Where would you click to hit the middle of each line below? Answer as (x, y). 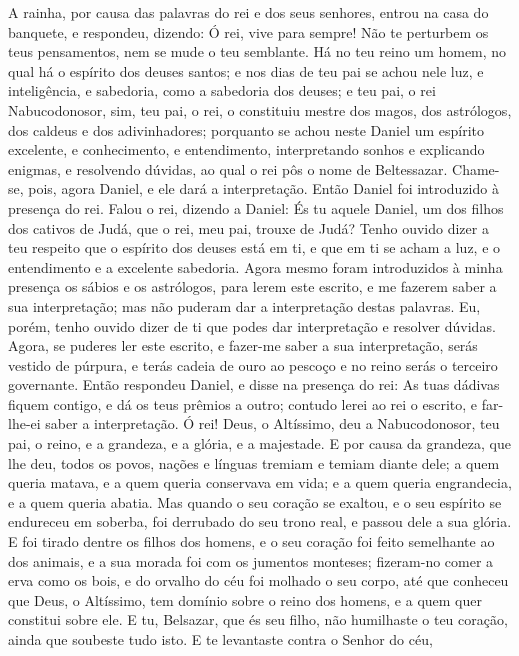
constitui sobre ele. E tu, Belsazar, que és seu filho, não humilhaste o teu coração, (258, 619)
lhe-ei (24, 423)
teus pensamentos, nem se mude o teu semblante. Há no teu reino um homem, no (257, 51)
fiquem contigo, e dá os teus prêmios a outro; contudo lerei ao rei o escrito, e (243, 403)
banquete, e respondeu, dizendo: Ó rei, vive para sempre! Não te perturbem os (248, 31)
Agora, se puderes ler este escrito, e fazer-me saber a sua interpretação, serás (243, 345)
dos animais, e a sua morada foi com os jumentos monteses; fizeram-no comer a (251, 560)
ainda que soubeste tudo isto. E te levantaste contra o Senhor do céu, (220, 639)
